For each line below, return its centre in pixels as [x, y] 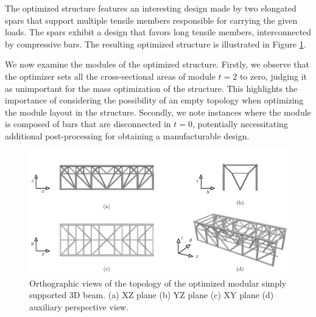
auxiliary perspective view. [79, 306]
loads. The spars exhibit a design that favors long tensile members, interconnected [158, 32]
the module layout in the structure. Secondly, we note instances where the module [158, 112]
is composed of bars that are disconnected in [88, 124]
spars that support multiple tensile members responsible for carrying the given [151, 20]
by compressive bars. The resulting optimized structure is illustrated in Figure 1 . [156, 44]
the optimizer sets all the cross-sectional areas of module [110, 76]
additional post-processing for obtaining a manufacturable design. [127, 135]
